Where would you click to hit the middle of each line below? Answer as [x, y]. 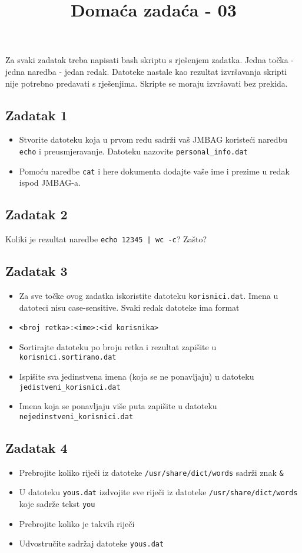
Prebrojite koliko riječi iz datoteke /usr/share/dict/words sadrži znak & [151, 472]
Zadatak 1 [36, 115]
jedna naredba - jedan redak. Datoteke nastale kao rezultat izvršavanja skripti [146, 71]
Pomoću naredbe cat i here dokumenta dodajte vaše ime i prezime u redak [154, 171]
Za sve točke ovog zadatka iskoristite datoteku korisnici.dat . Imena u [149, 295]
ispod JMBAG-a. [50, 182]
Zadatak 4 [36, 447]
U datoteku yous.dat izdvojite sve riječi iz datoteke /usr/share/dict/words [158, 492]
